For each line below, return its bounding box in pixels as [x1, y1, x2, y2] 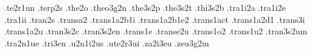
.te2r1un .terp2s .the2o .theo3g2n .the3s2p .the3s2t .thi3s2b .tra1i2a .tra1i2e [4, 1, 286, 13]
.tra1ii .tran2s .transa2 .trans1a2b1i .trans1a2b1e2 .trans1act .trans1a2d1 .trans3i [4, 13, 305, 25]
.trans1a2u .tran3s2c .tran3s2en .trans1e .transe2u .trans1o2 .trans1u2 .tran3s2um [4, 25, 308, 37]
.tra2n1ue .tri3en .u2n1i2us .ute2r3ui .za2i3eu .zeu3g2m [4, 36, 209, 49]
